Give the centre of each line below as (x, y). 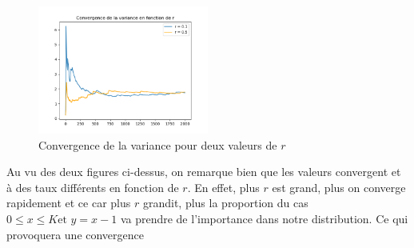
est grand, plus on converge (339, 187)
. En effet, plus (223, 187)
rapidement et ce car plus (69, 203)
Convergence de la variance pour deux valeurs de (158, 144)
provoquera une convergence (76, 234)
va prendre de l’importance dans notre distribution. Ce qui (264, 218)
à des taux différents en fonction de (93, 187)
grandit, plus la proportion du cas (225, 203)
